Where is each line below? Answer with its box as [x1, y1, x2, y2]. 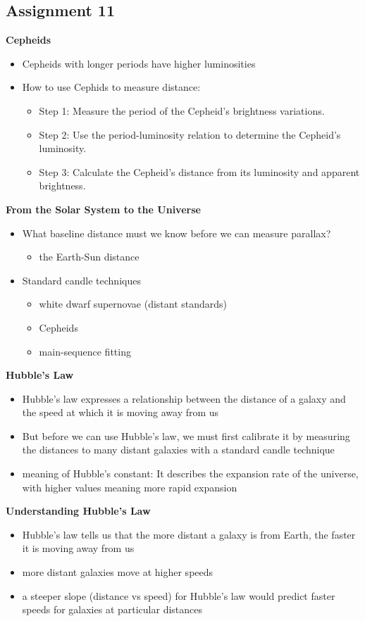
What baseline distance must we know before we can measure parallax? [22, 225, 331, 240]
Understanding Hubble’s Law [6, 503, 151, 518]
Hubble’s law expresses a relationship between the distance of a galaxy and [22, 391, 346, 406]
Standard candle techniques [22, 272, 141, 287]
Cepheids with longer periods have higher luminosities [22, 56, 256, 70]
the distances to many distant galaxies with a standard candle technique [22, 442, 335, 457]
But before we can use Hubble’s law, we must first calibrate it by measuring [22, 428, 350, 443]
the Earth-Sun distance [39, 249, 140, 264]
